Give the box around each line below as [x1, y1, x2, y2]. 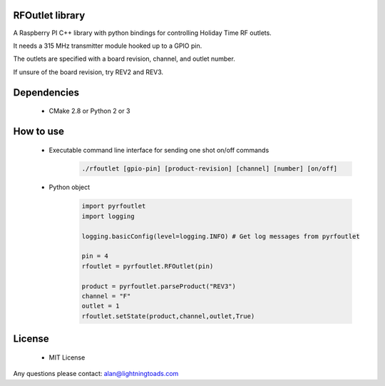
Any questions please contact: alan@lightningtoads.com [13, 370, 179, 378]
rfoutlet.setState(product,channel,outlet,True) [81, 312, 255, 320]
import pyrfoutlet [81, 202, 146, 210]
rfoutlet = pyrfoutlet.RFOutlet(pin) [81, 262, 214, 270]
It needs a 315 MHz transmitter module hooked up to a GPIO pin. [13, 41, 202, 50]
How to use [13, 125, 64, 137]
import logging [81, 212, 135, 220]
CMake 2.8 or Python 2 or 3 [48, 107, 130, 116]
